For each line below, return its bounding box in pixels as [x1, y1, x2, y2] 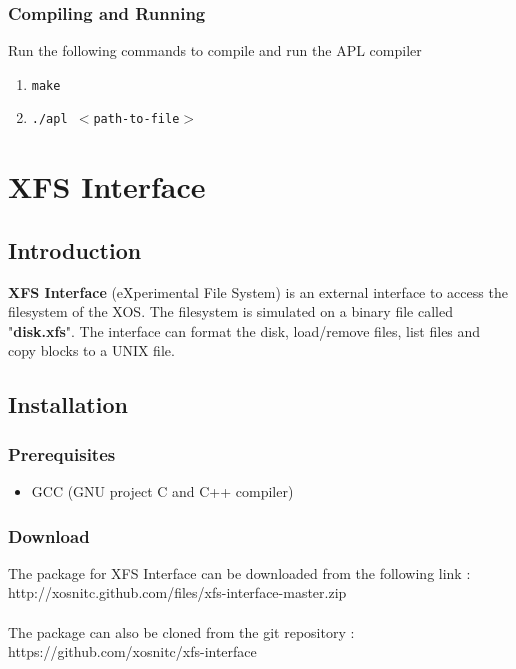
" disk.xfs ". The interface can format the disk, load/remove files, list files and [8, 320, 481, 341]
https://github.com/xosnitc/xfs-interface [8, 641, 257, 662]
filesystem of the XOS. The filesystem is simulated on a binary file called [8, 301, 453, 322]
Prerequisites [8, 441, 116, 466]
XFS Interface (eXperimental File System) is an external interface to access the [8, 281, 508, 302]
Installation [8, 389, 128, 420]
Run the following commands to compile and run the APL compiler [8, 40, 422, 61]
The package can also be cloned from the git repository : [8, 621, 355, 642]
